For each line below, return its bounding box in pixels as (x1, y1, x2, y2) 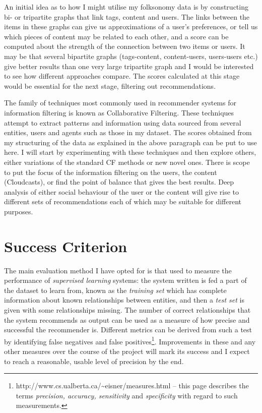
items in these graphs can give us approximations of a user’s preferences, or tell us (4, 21, 258, 32)
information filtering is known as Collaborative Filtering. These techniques (4, 107, 234, 117)
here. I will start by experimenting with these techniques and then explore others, (4, 147, 256, 157)
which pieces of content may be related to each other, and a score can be (4, 31, 229, 41)
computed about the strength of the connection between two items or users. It (4, 41, 245, 51)
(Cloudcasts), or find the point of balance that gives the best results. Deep (4, 176, 234, 187)
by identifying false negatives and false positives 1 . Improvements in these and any (4, 334, 256, 346)
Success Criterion (4, 235, 127, 256)
